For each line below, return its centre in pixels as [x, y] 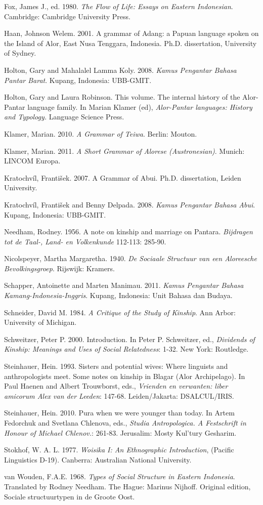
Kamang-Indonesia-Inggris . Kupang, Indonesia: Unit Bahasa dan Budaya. [118, 295]
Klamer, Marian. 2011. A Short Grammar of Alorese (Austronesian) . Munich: [124, 151]
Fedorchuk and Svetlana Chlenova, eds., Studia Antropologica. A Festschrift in [125, 423]
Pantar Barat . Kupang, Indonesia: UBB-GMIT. [78, 80]
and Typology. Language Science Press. [64, 117]
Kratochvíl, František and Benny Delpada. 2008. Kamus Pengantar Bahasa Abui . [130, 204]
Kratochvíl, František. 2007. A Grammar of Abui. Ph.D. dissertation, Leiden [123, 177]
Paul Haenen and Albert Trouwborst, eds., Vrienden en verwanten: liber [116, 386]
